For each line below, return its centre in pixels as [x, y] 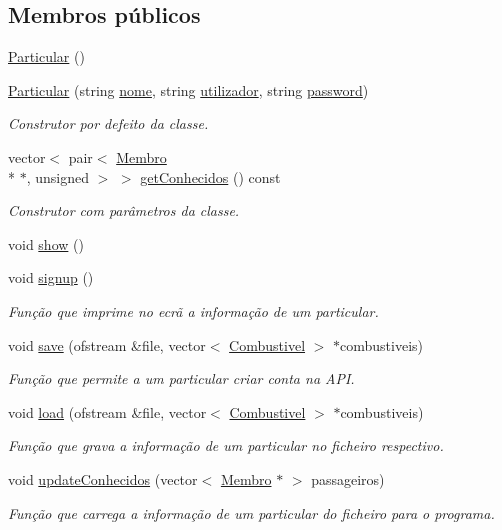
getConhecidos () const [210, 176]
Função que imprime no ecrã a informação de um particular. [193, 310]
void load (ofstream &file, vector [107, 411]
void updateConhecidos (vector [103, 478]
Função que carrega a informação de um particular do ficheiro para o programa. [251, 512]
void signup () [51, 277]
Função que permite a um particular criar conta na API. [181, 378]
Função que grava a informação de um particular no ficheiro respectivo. [226, 445]
